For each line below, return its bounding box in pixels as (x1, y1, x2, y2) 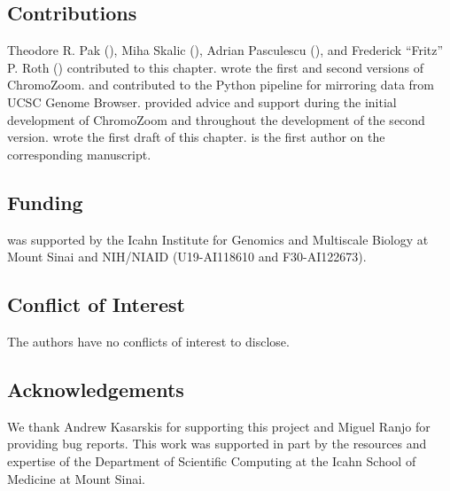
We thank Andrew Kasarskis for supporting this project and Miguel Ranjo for (7, 417, 431, 435)
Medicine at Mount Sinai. (7, 469, 145, 487)
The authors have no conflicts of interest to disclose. (7, 331, 290, 350)
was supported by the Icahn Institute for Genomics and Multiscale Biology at (7, 230, 429, 248)
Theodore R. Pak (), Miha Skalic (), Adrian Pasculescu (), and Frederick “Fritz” (7, 41, 444, 59)
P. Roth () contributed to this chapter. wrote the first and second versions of (7, 58, 423, 76)
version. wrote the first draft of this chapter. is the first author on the (7, 128, 385, 146)
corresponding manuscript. (7, 144, 151, 163)
